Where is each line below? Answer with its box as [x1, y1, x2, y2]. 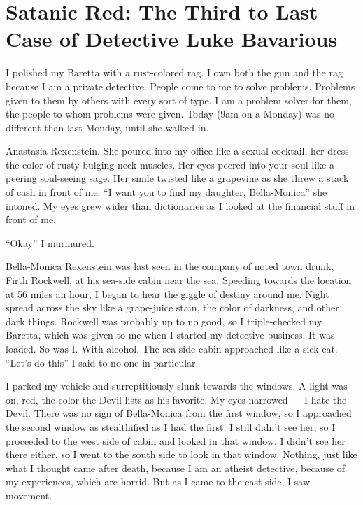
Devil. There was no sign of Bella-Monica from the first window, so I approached [6, 406, 352, 420]
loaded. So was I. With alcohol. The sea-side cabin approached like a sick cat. [6, 341, 338, 355]
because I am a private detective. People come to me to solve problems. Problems [6, 78, 355, 93]
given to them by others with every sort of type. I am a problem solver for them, [6, 92, 352, 107]
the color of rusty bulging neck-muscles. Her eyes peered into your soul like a [6, 157, 334, 171]
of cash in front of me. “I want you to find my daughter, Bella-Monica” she [6, 185, 327, 199]
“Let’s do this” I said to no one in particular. [6, 355, 199, 369]
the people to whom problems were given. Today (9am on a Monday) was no [6, 106, 334, 121]
